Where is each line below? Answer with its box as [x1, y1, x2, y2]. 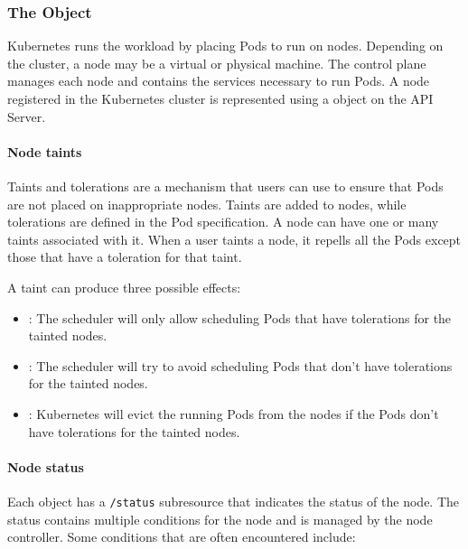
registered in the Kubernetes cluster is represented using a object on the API [7, 89, 434, 107]
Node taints [7, 142, 82, 161]
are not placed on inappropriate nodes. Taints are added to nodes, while [7, 194, 407, 213]
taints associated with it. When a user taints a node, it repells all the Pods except [7, 229, 462, 248]
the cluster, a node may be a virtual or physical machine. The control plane [7, 53, 426, 72]
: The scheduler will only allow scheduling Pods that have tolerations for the [28, 308, 452, 327]
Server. [7, 107, 46, 126]
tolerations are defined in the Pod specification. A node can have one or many [7, 212, 439, 231]
